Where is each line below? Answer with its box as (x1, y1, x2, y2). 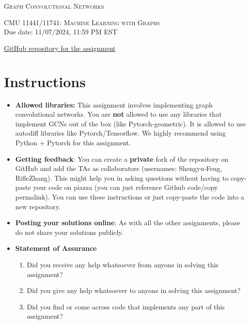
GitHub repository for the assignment (4, 43, 116, 53)
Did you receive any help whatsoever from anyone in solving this (27, 260, 219, 269)
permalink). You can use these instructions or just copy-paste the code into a (15, 192, 245, 202)
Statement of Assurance (15, 243, 97, 253)
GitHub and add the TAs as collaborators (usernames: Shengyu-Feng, (15, 163, 222, 173)
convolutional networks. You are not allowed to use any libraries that (15, 109, 222, 119)
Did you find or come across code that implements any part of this (27, 301, 225, 311)
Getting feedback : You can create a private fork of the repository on (15, 154, 229, 164)
